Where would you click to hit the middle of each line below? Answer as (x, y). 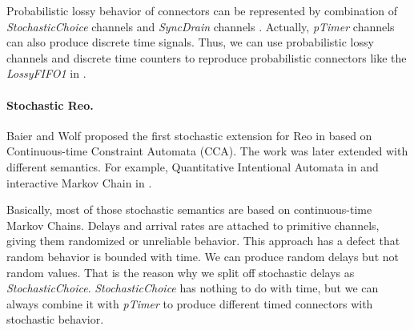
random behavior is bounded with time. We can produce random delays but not (203, 256)
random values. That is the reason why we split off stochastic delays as (181, 272)
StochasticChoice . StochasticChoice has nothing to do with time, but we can (193, 288)
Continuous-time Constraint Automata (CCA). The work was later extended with (207, 151)
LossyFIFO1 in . (46, 73)
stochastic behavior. (55, 319)
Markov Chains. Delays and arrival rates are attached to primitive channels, (193, 225)
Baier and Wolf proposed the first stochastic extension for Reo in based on (189, 135)
